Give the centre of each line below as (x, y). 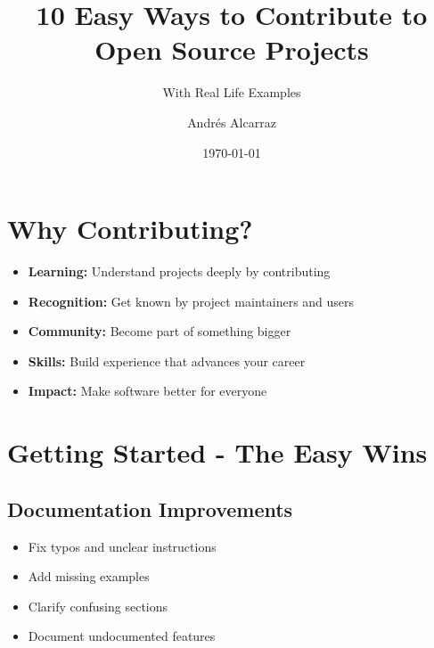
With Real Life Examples (232, 92)
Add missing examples (89, 576)
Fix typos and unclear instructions (122, 546)
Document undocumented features (122, 636)
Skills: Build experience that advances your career (167, 361)
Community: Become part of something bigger (160, 331)
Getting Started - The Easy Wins (217, 452)
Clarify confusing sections (98, 606)
